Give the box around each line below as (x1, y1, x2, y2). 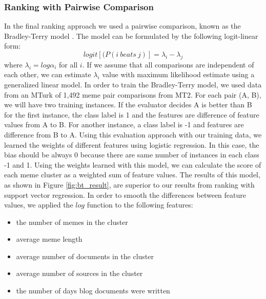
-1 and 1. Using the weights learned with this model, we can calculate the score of (4, 159, 261, 170)
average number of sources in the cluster (16, 268, 143, 279)
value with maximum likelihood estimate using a (102, 69, 255, 80)
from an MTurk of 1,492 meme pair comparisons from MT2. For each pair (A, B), (4, 89, 261, 100)
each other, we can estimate (4, 69, 91, 80)
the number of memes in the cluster (16, 216, 128, 227)
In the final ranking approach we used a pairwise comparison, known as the (4, 20, 241, 31)
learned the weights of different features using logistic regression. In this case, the (4, 139, 259, 150)
